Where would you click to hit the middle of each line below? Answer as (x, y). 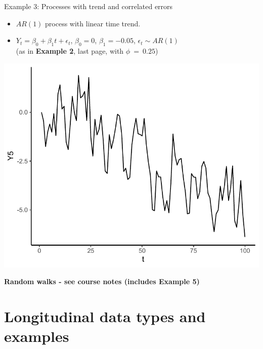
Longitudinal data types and (105, 316)
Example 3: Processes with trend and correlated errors (89, 6)
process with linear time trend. (93, 23)
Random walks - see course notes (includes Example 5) (102, 281)
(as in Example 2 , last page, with (70, 50)
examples (37, 336)
